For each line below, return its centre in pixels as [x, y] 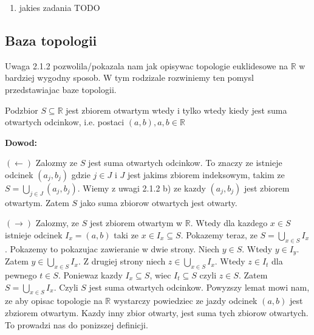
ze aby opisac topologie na [54, 301]
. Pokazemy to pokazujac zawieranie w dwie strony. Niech [112, 248]
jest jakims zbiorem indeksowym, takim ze [206, 174]
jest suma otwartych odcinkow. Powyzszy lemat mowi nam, [199, 287]
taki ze [126, 234]
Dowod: [21, 142]
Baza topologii [51, 40]
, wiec [160, 275]
